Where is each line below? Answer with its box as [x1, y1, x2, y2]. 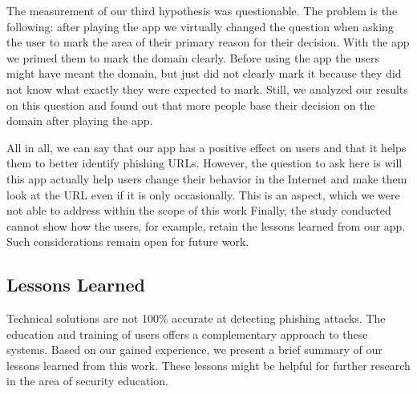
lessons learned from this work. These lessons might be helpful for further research [6, 356, 411, 373]
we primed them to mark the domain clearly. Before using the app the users [6, 49, 379, 66]
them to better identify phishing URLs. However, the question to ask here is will [6, 155, 403, 171]
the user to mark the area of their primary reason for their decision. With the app [6, 34, 410, 50]
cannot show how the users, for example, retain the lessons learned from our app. [6, 217, 406, 234]
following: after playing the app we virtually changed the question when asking [6, 18, 394, 34]
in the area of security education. [6, 372, 168, 389]
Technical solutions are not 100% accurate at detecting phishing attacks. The [6, 310, 386, 327]
